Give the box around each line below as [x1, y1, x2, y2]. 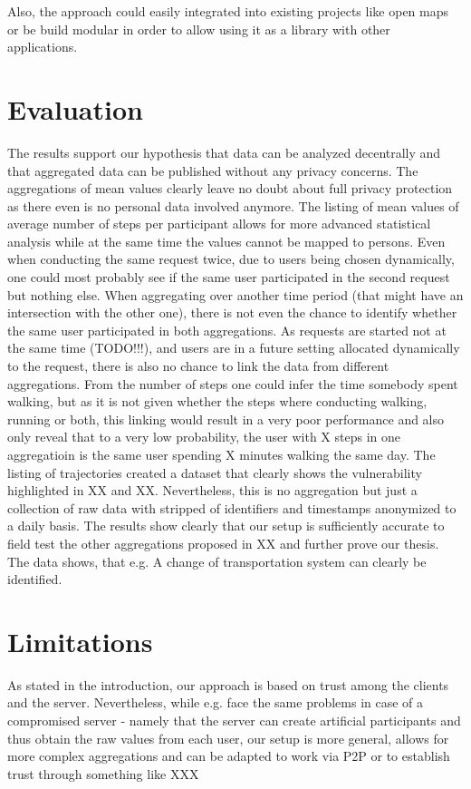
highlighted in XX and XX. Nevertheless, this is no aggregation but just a [7, 481, 418, 500]
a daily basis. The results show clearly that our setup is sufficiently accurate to [7, 516, 445, 535]
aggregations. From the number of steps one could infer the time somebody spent [7, 374, 458, 393]
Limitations [7, 622, 153, 659]
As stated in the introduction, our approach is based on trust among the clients [7, 675, 449, 694]
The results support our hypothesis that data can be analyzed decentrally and [7, 142, 441, 161]
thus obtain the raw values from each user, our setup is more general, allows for [7, 728, 449, 747]
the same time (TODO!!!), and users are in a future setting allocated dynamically [7, 338, 460, 357]
